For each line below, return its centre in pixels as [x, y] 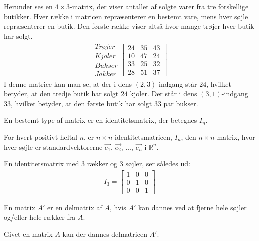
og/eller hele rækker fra [40, 217]
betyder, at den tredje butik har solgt [61, 94]
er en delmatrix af [75, 207]
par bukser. [181, 103]
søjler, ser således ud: [158, 164]
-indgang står [177, 84]
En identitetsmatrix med [42, 164]
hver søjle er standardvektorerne [53, 147]
